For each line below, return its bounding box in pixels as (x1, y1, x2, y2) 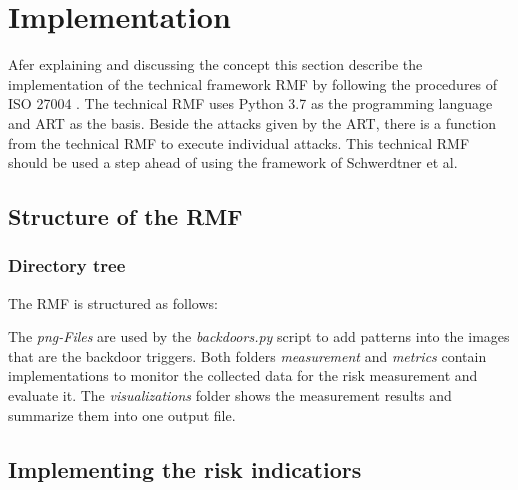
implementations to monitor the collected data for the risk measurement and (8, 365, 478, 386)
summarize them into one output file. (8, 404, 236, 425)
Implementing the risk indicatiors (8, 453, 362, 484)
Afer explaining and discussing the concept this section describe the (8, 54, 423, 75)
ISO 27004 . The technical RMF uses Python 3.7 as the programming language (8, 93, 493, 114)
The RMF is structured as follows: (8, 292, 218, 313)
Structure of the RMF (8, 201, 243, 232)
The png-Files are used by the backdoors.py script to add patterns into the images (8, 326, 510, 347)
